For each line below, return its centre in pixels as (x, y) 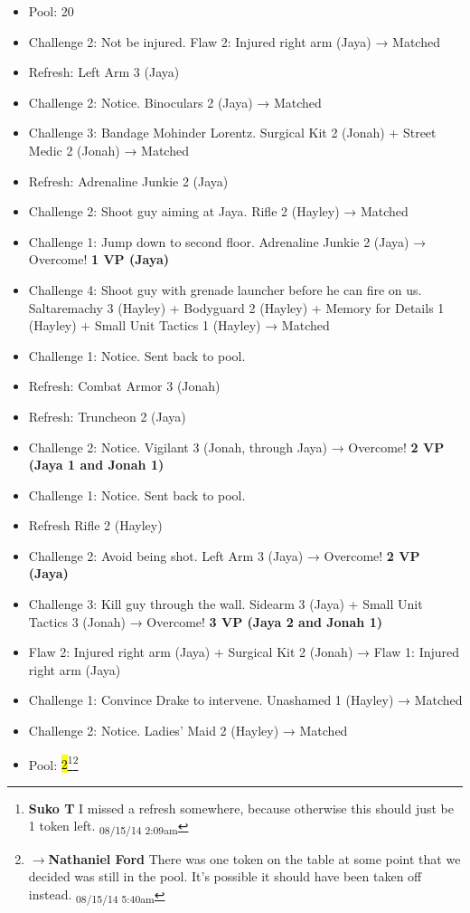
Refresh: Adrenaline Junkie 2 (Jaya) (128, 181)
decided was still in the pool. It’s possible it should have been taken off (225, 876)
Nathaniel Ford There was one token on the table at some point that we (254, 858)
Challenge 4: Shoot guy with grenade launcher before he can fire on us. (225, 289)
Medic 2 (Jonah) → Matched (108, 150)
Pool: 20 (51, 11)
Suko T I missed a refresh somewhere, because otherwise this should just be (241, 808)
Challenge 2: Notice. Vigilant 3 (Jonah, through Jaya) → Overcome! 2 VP (236, 447)
